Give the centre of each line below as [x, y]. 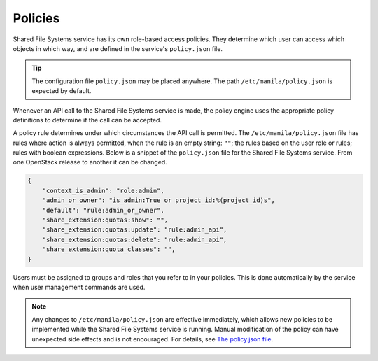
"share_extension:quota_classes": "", [109, 249]
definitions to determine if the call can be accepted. [87, 120]
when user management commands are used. [79, 287]
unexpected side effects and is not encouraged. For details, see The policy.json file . [152, 339]
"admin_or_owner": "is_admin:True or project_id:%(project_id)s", [159, 200]
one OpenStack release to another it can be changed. [90, 162]
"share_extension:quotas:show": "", [105, 220]
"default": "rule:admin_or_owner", [103, 210]
